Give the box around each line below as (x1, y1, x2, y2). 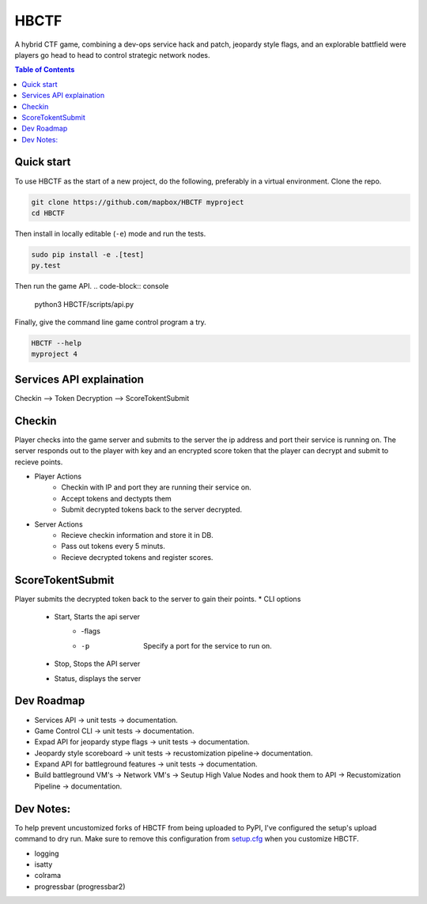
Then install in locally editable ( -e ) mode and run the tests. (14, 229, 206, 238)
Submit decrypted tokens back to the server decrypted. (61, 505, 243, 514)
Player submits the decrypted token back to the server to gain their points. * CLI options (14, 594, 301, 603)
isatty (34, 859, 53, 869)
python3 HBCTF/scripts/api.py (34, 299, 134, 308)
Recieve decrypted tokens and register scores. (61, 552, 213, 562)
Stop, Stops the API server (54, 659, 141, 668)
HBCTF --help (31, 339, 82, 348)
